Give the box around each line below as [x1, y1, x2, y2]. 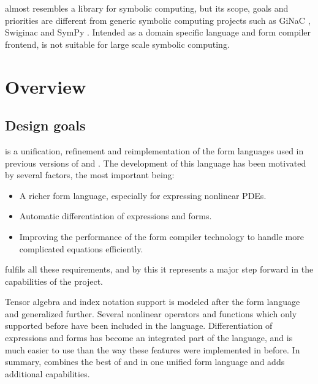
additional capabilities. [5, 367, 90, 380]
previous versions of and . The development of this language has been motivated [5, 156, 306, 169]
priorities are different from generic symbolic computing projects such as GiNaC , [5, 13, 311, 26]
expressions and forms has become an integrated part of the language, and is [5, 331, 293, 344]
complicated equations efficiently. [19, 242, 143, 255]
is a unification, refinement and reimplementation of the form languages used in [5, 144, 304, 157]
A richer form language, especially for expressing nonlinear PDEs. [19, 189, 267, 201]
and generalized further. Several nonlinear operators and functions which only [5, 307, 297, 320]
